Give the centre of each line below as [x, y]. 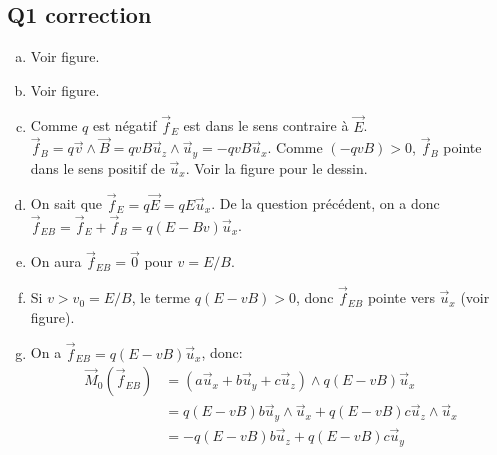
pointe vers [401, 297]
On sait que [66, 203]
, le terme [161, 297]
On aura [56, 261]
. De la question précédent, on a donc [325, 203]
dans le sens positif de [97, 167]
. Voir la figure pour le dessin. [276, 167]
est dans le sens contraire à [266, 125]
